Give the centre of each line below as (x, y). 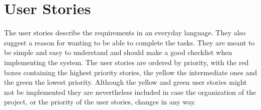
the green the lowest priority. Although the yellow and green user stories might (125, 82)
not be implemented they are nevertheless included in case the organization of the (130, 92)
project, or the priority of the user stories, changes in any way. (100, 102)
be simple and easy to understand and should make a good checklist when (118, 52)
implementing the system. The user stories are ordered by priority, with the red (126, 62)
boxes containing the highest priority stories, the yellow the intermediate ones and (130, 72)
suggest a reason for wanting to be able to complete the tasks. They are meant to (129, 42)
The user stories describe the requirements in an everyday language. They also (125, 33)
